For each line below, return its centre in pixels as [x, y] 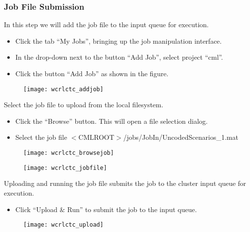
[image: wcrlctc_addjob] [63, 89]
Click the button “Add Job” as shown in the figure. [92, 73]
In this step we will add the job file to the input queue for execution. [106, 25]
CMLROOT [96, 137]
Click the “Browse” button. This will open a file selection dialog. [111, 121]
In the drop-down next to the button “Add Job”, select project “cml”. [119, 57]
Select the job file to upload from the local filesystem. [84, 105]
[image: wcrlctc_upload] [63, 225]
